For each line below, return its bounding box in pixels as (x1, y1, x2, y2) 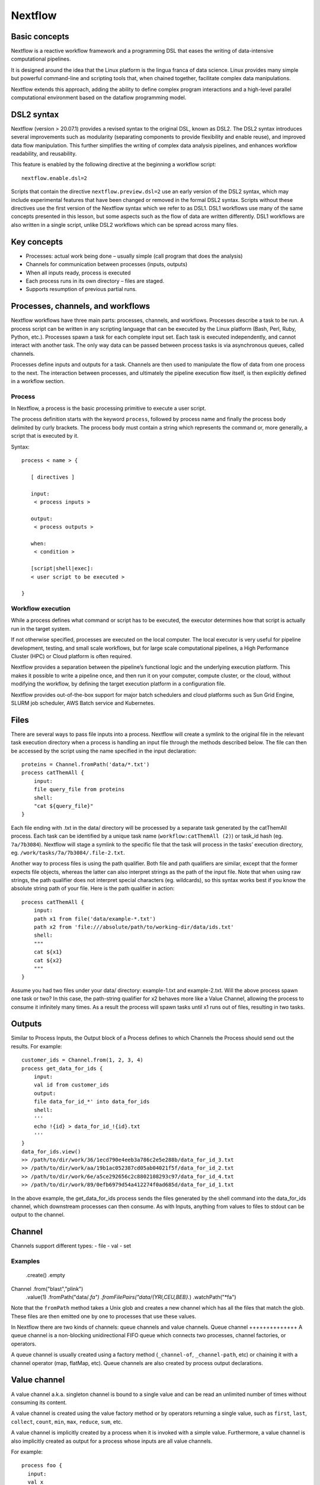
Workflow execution (11, 605, 71, 613)
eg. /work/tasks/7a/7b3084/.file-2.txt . (11, 849, 125, 856)
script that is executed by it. (11, 432, 79, 440)
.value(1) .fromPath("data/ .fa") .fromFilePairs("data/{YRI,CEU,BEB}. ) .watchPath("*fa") (25, 1293, 236, 1300)
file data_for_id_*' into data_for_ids (33, 1098, 150, 1105)
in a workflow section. (11, 377, 65, 384)
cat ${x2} (33, 957, 62, 963)
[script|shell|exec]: (30, 565, 94, 572)
